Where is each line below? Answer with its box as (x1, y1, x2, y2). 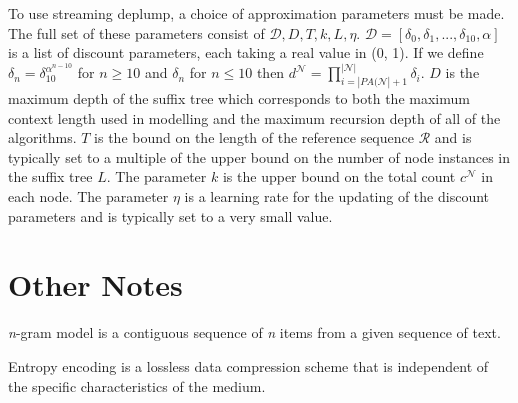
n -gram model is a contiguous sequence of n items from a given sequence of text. (8, 322, 501, 343)
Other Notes (8, 264, 183, 305)
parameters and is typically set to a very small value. (8, 205, 333, 226)
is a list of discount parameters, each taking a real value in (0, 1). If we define (8, 42, 484, 63)
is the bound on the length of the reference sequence (94, 127, 414, 148)
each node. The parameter (8, 186, 169, 207)
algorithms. (8, 127, 77, 148)
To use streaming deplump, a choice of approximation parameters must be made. (8, 3, 505, 23)
